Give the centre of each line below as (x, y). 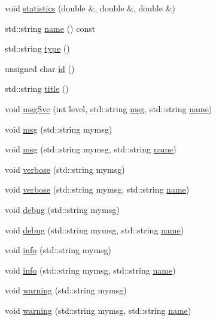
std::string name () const (50, 28)
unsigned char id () (40, 68)
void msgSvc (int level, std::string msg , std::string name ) (109, 108)
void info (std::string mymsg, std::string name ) (90, 270)
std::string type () (37, 48)
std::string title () (37, 88)
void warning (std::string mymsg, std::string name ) (98, 310)
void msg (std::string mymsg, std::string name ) (91, 149)
